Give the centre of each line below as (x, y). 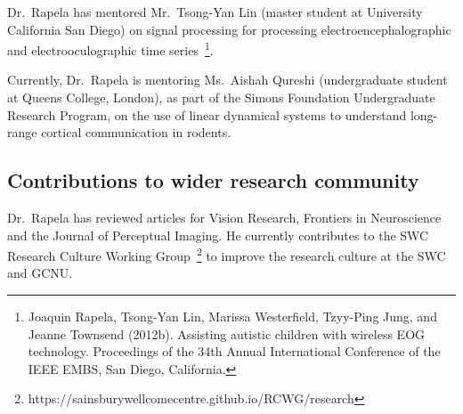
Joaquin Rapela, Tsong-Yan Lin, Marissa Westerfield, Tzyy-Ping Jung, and (232, 317)
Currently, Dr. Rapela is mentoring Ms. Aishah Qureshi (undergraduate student (227, 80)
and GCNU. (40, 273)
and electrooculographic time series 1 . (110, 49)
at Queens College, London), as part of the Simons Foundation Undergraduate (221, 97)
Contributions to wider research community (213, 180)
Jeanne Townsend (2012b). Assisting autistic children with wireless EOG (227, 333)
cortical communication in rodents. (136, 132)
